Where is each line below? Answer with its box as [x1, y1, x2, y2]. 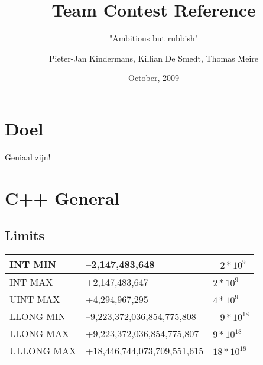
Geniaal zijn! [5, 150, 51, 163]
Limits [5, 226, 44, 244]
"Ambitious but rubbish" [109, 32, 198, 44]
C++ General [5, 185, 120, 209]
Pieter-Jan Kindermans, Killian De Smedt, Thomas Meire [49, 51, 258, 64]
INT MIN [9, 257, 57, 272]
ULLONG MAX [9, 344, 77, 358]
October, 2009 [128, 72, 179, 84]
